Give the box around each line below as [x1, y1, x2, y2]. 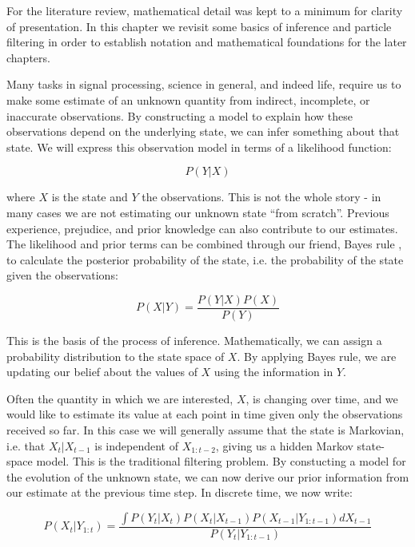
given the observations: [6, 267, 118, 283]
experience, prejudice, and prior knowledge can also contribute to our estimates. [6, 220, 398, 236]
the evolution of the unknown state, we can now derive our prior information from [6, 468, 409, 485]
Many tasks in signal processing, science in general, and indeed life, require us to [6, 76, 401, 93]
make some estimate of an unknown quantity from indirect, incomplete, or [6, 91, 370, 108]
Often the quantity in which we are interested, [6, 390, 233, 406]
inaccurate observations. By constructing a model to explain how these [6, 107, 353, 124]
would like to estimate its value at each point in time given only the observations [6, 406, 403, 422]
